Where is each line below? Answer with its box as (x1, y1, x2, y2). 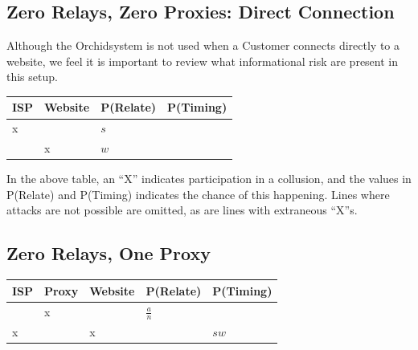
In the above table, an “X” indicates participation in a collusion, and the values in (6, 170, 412, 187)
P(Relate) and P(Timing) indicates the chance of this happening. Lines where (6, 185, 390, 202)
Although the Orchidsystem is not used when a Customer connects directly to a (6, 37, 400, 54)
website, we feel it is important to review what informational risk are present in (6, 52, 399, 69)
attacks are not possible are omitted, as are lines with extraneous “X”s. (6, 201, 358, 218)
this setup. (6, 68, 58, 85)
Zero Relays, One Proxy (6, 241, 211, 266)
